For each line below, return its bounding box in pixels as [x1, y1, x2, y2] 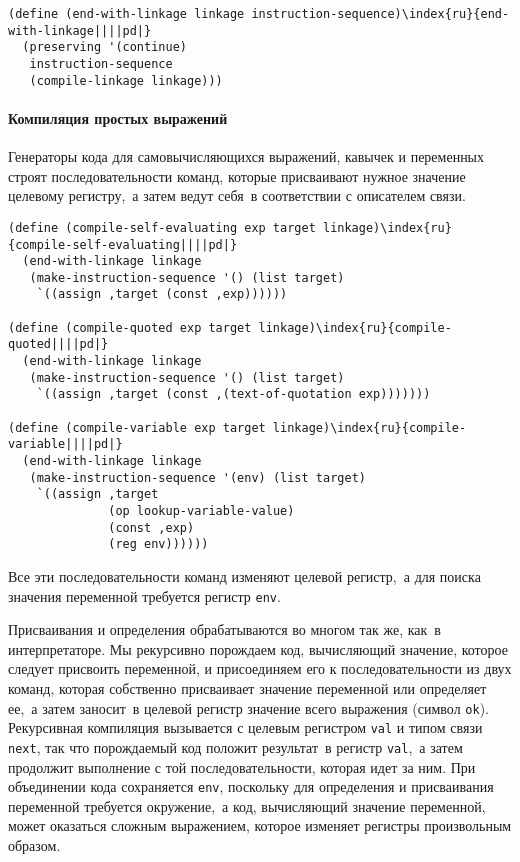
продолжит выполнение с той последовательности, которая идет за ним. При [8, 756, 476, 777]
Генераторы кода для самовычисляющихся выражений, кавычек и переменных [8, 146, 485, 167]
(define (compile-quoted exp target [8, 320, 252, 335]
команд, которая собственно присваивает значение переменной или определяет [8, 678, 487, 699]
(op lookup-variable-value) [108, 504, 295, 519]
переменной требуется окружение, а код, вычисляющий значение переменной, [8, 795, 486, 816]
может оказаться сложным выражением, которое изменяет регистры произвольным [8, 815, 512, 836]
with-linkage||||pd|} [8, 23, 152, 38]
